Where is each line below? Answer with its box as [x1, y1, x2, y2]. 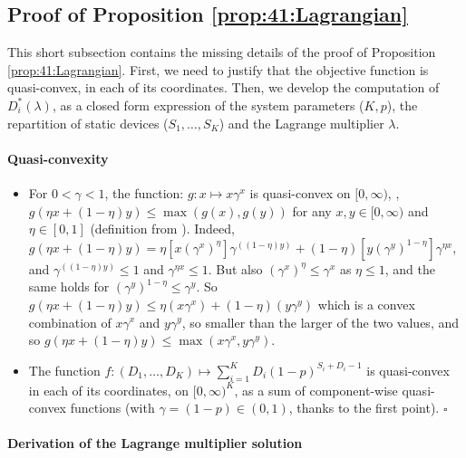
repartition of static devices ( [7, 113, 169, 132]
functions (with [70, 398, 155, 417]
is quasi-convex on [249, 183, 351, 202]
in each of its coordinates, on [28, 380, 189, 399]
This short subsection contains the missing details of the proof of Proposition [7, 43, 436, 62]
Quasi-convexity [7, 148, 109, 167]
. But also [208, 259, 263, 278]
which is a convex [317, 294, 415, 313]
